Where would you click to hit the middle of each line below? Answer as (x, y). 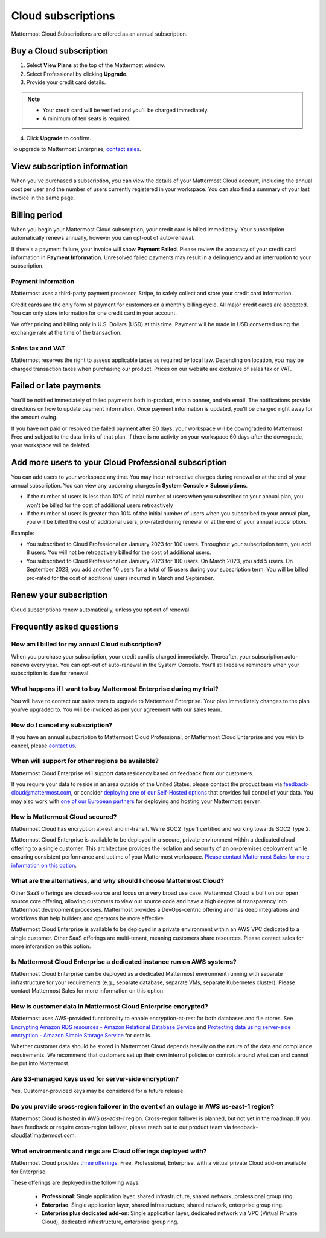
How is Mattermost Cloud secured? (64, 817)
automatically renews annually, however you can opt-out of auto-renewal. (103, 238)
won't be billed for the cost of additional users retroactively (100, 505)
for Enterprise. (29, 1172)
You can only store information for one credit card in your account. (94, 313)
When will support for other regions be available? (85, 761)
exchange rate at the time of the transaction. (66, 333)
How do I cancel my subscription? (62, 725)
